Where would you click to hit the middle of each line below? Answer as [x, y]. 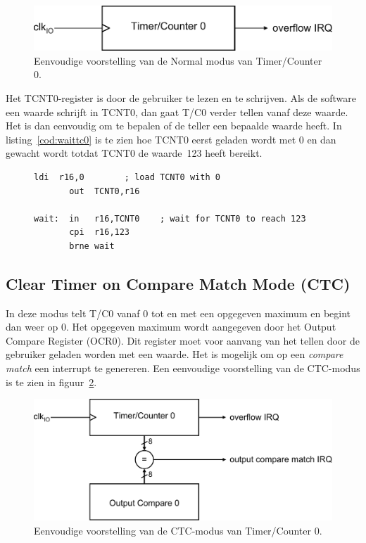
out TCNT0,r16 [105, 191]
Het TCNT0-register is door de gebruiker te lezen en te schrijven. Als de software [181, 97]
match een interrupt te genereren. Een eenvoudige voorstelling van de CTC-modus [183, 368]
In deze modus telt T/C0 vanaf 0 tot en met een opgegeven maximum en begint [178, 313]
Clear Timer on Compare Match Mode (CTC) [178, 283]
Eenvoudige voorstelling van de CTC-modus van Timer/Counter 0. [178, 530]
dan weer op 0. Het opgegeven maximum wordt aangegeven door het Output [171, 327]
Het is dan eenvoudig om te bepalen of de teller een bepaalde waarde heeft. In [174, 126]
